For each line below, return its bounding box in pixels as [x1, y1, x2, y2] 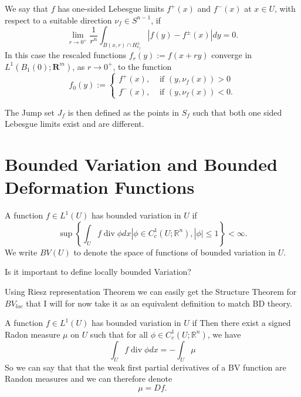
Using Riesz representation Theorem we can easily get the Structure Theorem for [5, 285, 297, 298]
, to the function [113, 60, 172, 72]
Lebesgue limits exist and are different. [5, 117, 144, 130]
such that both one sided [192, 106, 282, 118]
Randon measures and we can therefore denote [5, 372, 173, 385]
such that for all [90, 328, 148, 340]
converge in [211, 49, 252, 61]
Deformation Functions [5, 175, 195, 199]
